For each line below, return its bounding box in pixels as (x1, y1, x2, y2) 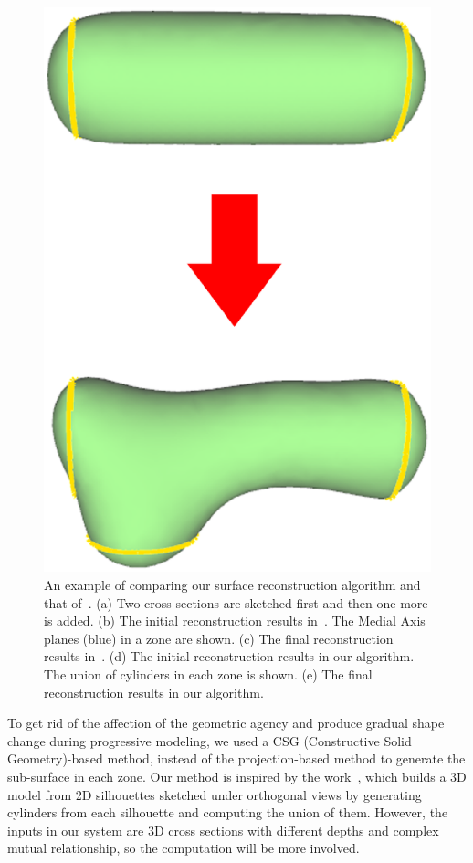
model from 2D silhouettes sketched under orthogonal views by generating (7, 784, 422, 804)
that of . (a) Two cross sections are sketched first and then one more (44, 593, 428, 612)
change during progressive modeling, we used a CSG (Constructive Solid (7, 731, 412, 750)
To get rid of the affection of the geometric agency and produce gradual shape (7, 713, 445, 732)
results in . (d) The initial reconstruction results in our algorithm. (44, 647, 415, 666)
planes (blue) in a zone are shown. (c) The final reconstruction (44, 628, 394, 647)
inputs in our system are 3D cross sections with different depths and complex (7, 820, 439, 839)
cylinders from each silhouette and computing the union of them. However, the (7, 803, 448, 822)
